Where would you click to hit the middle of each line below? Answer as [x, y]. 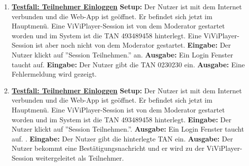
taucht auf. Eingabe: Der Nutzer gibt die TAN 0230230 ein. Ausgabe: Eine [128, 64]
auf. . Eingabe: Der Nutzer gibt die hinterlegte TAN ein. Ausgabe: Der [122, 138]
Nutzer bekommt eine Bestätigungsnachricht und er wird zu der [108, 148]
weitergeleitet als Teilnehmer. [80, 157]
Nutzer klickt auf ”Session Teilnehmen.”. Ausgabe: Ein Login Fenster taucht [128, 129]
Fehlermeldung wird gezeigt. [54, 74]
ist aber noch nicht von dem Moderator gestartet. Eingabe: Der [133, 45]
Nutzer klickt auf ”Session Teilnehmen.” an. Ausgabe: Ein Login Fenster [122, 54]
